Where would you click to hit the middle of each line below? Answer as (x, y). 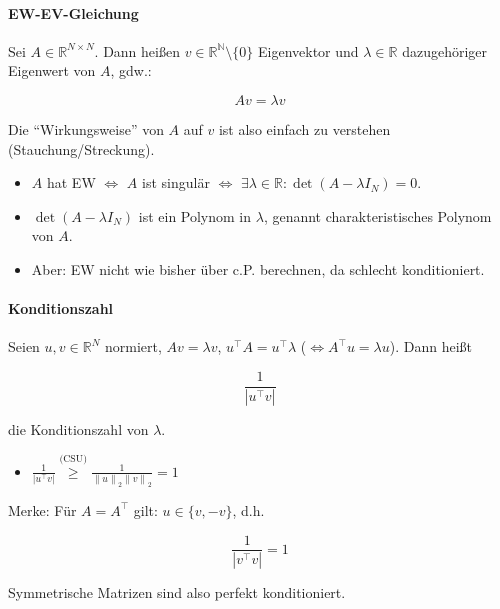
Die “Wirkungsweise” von (86, 128)
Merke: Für (42, 509)
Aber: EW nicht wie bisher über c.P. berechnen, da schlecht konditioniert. (258, 268)
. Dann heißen (137, 50)
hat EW (71, 182)
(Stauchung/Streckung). (81, 148)
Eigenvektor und (308, 50)
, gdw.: (131, 70)
